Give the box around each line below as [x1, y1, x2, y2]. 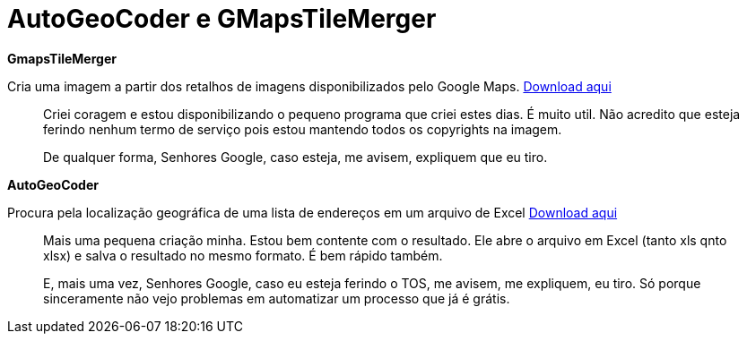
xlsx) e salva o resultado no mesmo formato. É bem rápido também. [43, 247, 443, 263]
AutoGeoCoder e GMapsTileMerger [7, 4, 437, 34]
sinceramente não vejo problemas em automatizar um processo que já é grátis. [43, 290, 510, 306]
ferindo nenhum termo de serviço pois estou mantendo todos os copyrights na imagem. [43, 121, 562, 137]
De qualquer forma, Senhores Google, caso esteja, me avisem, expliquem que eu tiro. [43, 149, 548, 165]
